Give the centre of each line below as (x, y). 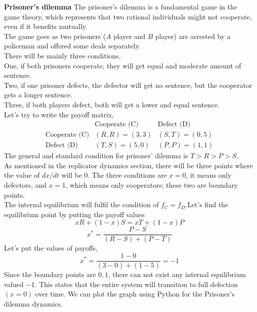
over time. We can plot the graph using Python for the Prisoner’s (135, 294)
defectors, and (25, 185)
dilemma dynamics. (33, 303)
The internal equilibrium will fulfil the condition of (81, 204)
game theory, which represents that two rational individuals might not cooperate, (128, 16)
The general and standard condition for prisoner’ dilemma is (96, 156)
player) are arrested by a (193, 36)
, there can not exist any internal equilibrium (177, 274)
